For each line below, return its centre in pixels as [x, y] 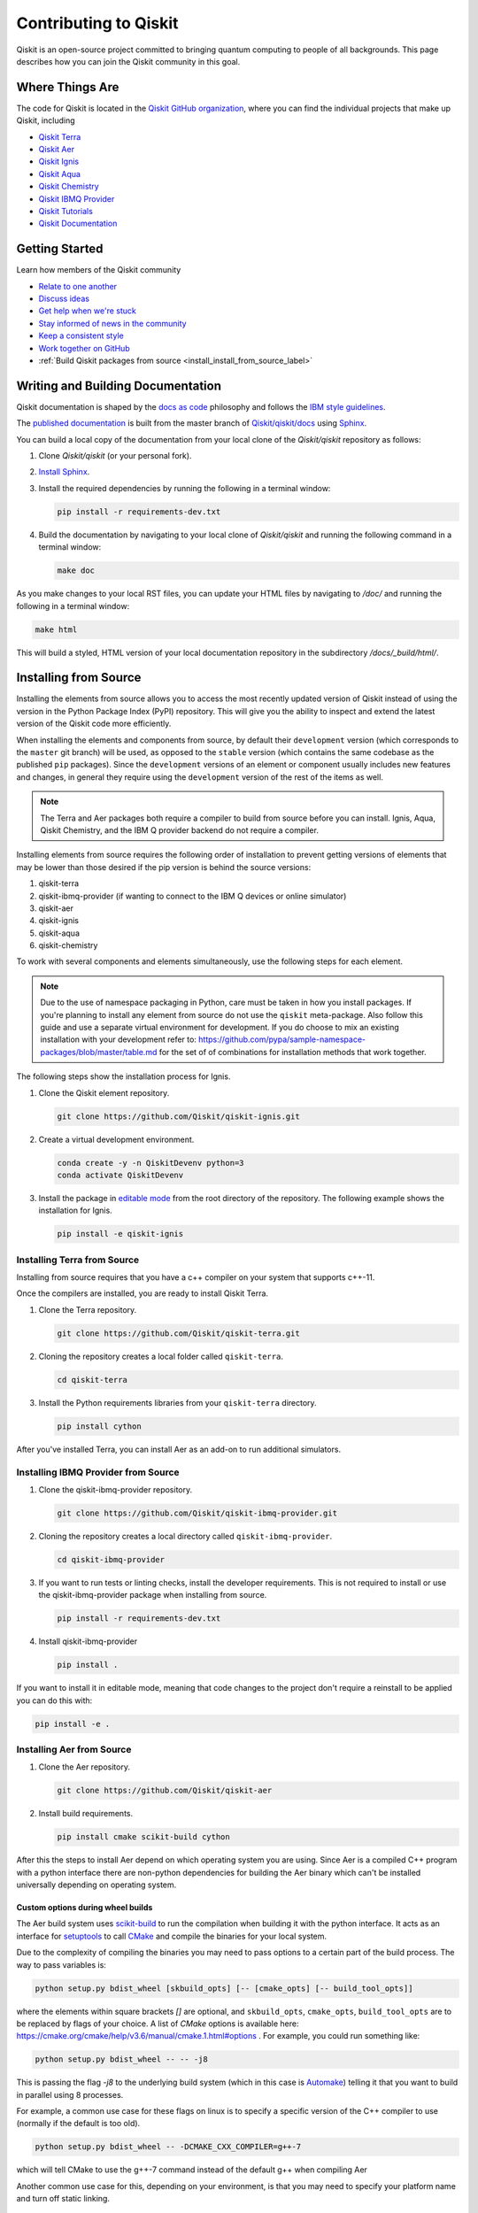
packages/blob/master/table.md [99, 1052]
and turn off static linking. [63, 2199]
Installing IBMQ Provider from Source [98, 1472]
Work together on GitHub [84, 348]
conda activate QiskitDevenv [120, 1175]
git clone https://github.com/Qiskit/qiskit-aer [165, 1791]
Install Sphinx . [64, 472]
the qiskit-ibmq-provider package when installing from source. [153, 1595]
